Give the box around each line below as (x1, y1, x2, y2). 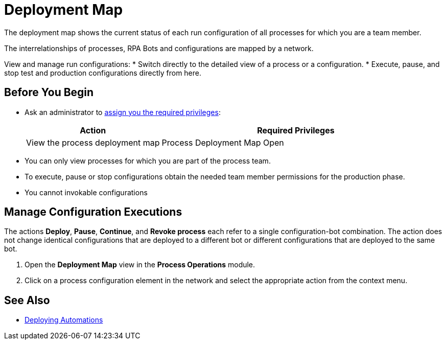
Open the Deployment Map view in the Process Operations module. (25, 260, 255, 269)
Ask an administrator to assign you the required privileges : (25, 107, 221, 117)
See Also (4, 293, 50, 307)
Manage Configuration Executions (4, 205, 182, 219)
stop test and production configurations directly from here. (4, 68, 202, 77)
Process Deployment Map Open (161, 137, 284, 148)
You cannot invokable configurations (25, 188, 148, 197)
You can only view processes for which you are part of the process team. (25, 156, 271, 165)
